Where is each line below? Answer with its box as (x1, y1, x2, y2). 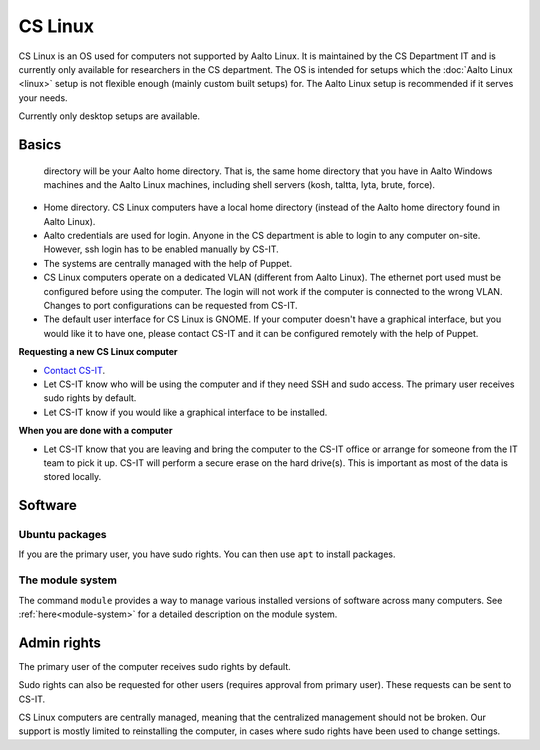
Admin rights (18, 634, 102, 651)
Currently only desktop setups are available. (18, 110, 200, 122)
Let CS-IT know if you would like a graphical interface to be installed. (43, 406, 328, 418)
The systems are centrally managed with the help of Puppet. (43, 257, 293, 269)
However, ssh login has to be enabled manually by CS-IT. (43, 243, 279, 255)
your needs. (18, 91, 69, 104)
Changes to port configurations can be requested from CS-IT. (43, 300, 299, 312)
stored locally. (43, 471, 102, 483)
